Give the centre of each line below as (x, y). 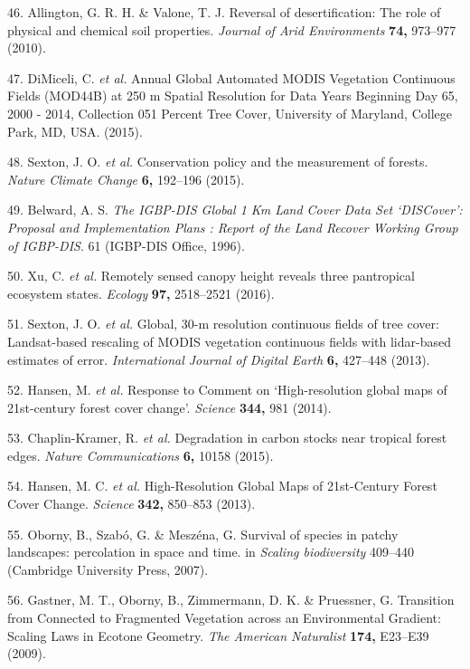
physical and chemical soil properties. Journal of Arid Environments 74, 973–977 (232, 29)
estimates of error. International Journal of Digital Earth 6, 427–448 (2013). (219, 359)
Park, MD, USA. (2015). (75, 131)
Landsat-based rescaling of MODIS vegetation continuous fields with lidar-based (229, 341)
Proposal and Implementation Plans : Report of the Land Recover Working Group (233, 227)
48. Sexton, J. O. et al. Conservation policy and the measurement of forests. (218, 162)
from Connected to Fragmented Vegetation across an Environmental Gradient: (224, 618)
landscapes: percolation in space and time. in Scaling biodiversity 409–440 (211, 552)
